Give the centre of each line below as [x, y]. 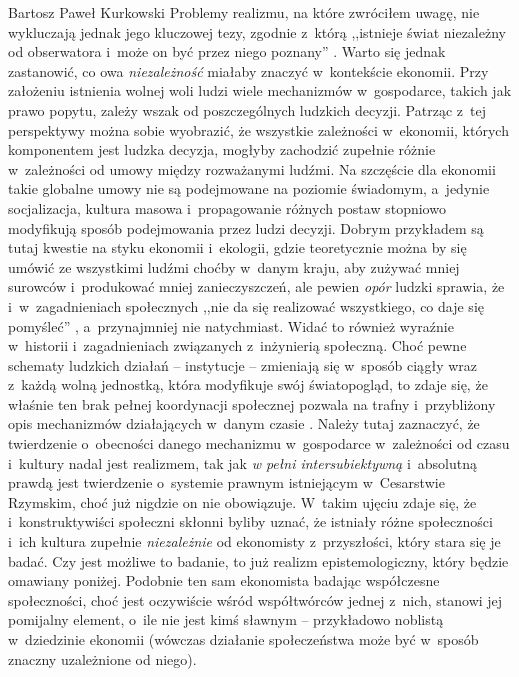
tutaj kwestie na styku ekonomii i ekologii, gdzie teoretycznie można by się [237, 247]
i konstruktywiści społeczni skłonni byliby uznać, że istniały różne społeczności [250, 521]
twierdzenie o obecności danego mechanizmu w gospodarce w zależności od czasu [259, 443]
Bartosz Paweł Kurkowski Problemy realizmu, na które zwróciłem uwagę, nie [244, 12]
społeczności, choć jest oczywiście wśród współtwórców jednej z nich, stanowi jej [255, 599]
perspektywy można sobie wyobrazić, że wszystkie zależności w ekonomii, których [258, 129]
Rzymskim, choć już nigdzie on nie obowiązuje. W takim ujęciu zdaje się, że [242, 501]
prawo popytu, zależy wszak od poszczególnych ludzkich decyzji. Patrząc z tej [247, 109]
